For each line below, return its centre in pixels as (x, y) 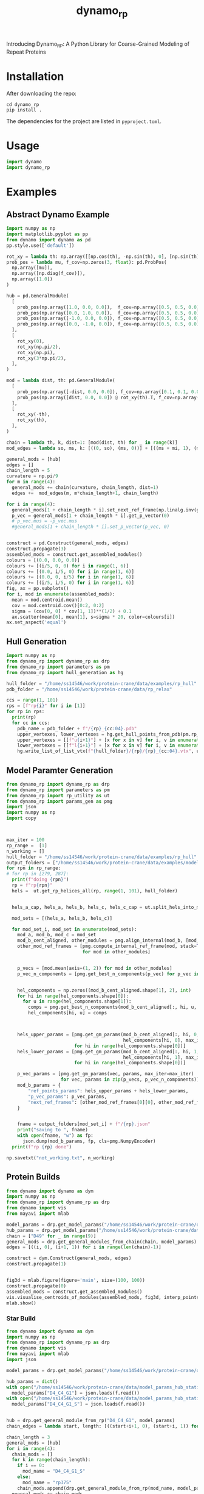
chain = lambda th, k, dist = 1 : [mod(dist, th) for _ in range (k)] (92, 443)
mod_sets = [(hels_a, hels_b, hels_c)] (62, 918)
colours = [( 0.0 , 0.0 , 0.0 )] (43, 560)
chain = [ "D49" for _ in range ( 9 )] (51, 1236)
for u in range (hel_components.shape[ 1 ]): (77, 1001)
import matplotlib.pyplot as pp (47, 234)
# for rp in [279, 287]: (38, 874)
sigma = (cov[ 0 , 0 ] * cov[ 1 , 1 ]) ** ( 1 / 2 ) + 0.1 (72, 611)
